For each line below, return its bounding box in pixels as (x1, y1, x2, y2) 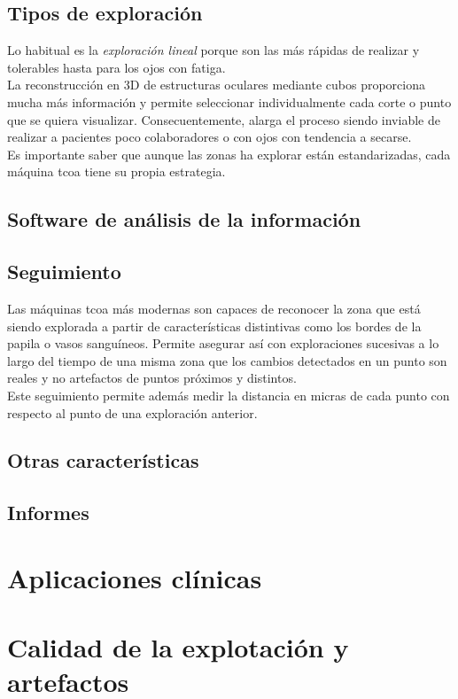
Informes (7, 499, 89, 526)
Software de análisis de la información (7, 206, 361, 233)
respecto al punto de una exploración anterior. (7, 403, 258, 422)
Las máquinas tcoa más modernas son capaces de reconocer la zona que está (7, 299, 421, 317)
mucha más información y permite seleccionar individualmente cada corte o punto (7, 92, 452, 111)
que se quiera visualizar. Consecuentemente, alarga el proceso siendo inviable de (7, 110, 440, 128)
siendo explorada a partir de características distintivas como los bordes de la (7, 316, 422, 335)
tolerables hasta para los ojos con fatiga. (7, 58, 226, 76)
